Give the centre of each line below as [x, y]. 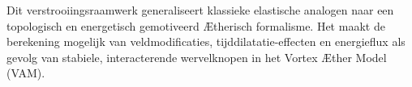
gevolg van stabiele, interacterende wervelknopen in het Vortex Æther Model [197, 57]
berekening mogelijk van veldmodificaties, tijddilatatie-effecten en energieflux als [206, 41]
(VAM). [26, 73]
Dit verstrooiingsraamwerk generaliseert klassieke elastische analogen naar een [200, 10]
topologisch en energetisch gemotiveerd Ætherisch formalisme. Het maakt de [196, 25]
